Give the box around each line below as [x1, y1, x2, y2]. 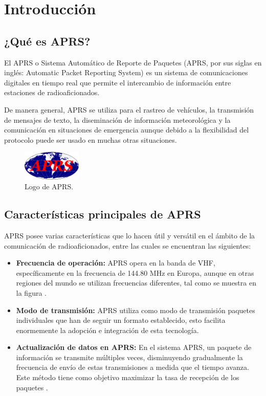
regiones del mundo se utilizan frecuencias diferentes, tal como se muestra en [16, 277, 256, 288]
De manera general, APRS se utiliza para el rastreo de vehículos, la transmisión [4, 104, 254, 115]
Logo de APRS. [25, 181, 74, 192]
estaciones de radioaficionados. [4, 87, 100, 98]
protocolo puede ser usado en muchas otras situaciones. [4, 134, 177, 145]
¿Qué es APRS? [4, 33, 91, 49]
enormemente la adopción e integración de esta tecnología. [16, 324, 199, 335]
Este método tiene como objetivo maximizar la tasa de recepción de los [16, 372, 239, 383]
